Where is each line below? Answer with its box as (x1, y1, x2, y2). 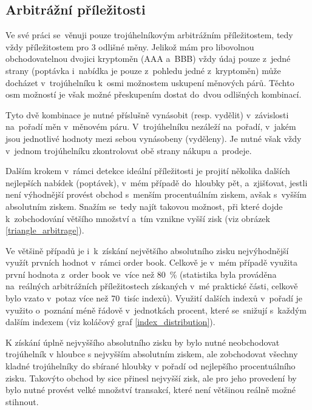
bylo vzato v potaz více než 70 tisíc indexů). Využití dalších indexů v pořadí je (5, 292, 303, 304)
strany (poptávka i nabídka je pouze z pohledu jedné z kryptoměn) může (5, 64, 281, 76)
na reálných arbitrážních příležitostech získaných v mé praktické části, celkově (5, 280, 298, 292)
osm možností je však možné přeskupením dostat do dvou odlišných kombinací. (5, 88, 302, 101)
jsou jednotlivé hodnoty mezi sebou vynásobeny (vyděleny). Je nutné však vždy (5, 132, 302, 144)
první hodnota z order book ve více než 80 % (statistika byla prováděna (5, 267, 277, 280)
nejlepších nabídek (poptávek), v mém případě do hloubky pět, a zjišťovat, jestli (5, 176, 308, 189)
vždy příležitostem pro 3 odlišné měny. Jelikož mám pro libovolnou (5, 40, 254, 53)
